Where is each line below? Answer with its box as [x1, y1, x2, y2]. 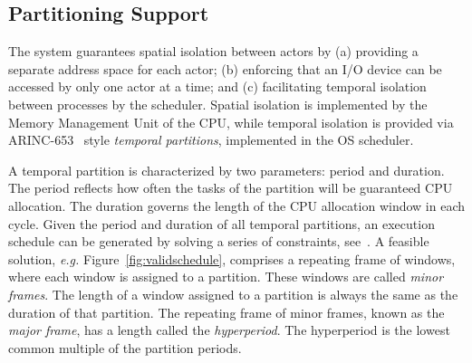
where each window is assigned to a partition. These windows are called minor [8, 267, 444, 286]
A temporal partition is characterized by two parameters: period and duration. [8, 160, 445, 179]
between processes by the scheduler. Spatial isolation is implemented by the [8, 94, 428, 113]
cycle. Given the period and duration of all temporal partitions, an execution [8, 214, 435, 233]
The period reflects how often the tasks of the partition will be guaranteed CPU [8, 178, 453, 197]
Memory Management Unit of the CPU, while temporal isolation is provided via [8, 112, 454, 131]
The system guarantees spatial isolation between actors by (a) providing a [8, 42, 419, 61]
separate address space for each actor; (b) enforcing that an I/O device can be [8, 59, 442, 78]
